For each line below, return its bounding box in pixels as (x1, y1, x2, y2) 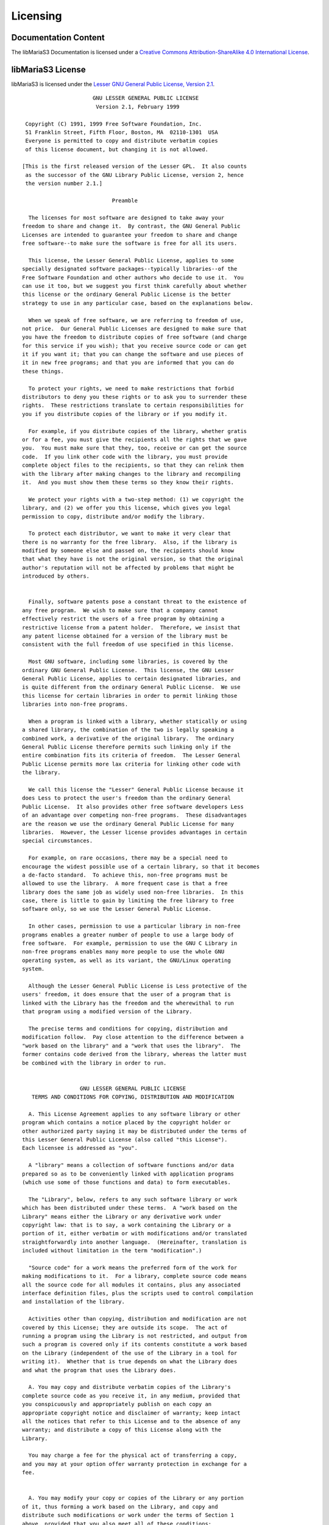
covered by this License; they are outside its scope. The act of (22, 1324, 228, 1331)
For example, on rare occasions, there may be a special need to (28, 855, 228, 861)
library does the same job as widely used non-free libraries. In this (22, 888, 244, 895)
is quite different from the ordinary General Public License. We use (22, 684, 241, 691)
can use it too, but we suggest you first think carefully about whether (22, 282, 247, 289)
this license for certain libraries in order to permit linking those (22, 692, 238, 699)
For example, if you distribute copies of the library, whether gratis (28, 428, 247, 434)
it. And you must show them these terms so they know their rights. (22, 479, 235, 486)
